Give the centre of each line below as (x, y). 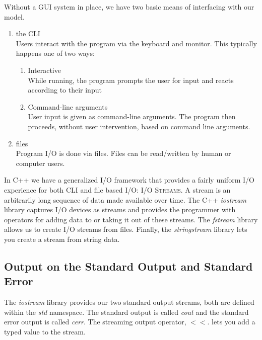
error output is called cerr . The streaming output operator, (95, 322)
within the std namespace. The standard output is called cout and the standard (126, 312)
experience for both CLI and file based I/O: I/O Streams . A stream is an (117, 189)
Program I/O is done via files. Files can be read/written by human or (123, 153)
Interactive (44, 70)
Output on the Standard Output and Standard (128, 266)
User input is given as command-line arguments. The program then (132, 116)
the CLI (28, 33)
